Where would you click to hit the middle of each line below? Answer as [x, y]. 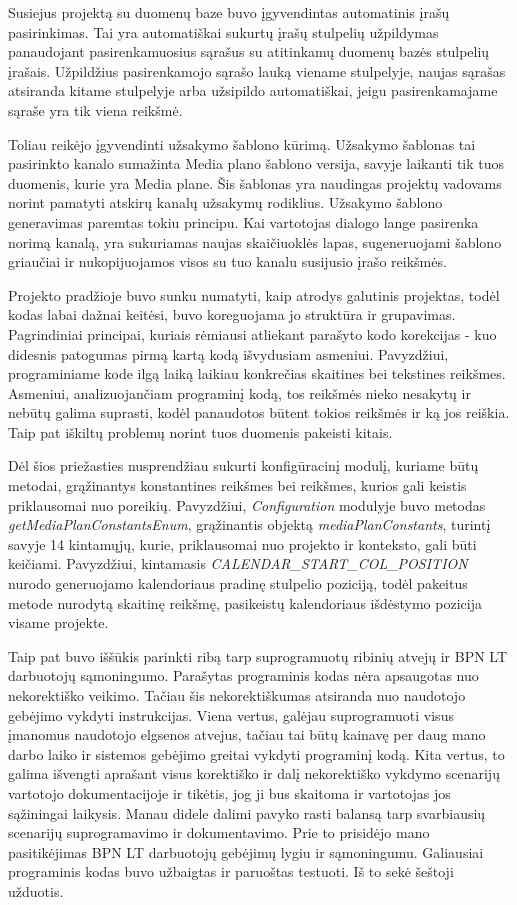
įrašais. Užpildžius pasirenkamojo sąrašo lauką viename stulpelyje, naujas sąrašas [257, 70]
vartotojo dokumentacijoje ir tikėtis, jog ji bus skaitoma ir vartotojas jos [229, 792]
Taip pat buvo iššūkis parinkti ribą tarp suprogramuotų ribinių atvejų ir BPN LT [258, 655]
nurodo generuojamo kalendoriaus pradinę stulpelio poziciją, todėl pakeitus [238, 583]
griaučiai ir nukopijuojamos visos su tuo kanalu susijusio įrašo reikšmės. [227, 261]
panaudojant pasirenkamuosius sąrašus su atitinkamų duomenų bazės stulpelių [249, 51]
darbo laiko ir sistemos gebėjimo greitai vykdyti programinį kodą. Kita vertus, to [256, 753]
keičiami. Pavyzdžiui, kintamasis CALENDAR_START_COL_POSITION [238, 563]
